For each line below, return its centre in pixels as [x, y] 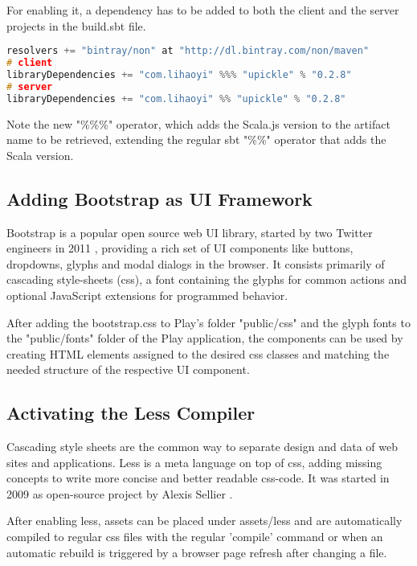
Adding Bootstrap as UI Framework [159, 198]
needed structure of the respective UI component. [128, 369]
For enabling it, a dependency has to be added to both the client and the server [203, 10]
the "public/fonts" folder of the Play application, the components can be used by [205, 338]
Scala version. [40, 155]
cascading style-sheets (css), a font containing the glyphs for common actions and [207, 279]
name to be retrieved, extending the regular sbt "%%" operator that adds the [196, 139]
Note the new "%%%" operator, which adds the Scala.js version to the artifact [198, 123]
